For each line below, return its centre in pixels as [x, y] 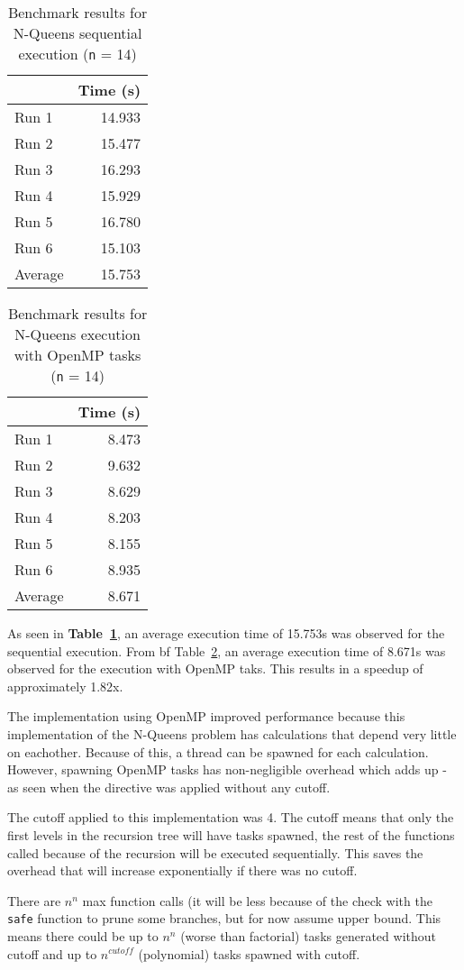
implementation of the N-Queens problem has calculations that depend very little [232, 733]
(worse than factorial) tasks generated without [308, 935]
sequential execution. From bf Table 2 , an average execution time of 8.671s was [227, 650]
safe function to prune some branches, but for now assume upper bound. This [224, 918]
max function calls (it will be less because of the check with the [257, 900]
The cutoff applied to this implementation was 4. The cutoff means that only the [231, 817]
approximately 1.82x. [65, 686]
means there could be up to [83, 935]
